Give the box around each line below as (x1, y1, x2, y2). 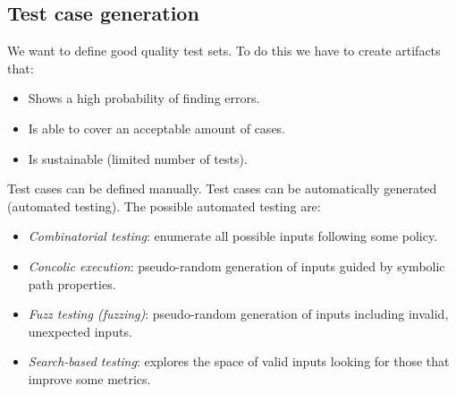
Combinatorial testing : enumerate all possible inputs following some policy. (28, 227, 438, 245)
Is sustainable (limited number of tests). (28, 149, 248, 167)
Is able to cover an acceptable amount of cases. (28, 118, 286, 137)
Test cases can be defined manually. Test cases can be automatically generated (7, 179, 437, 198)
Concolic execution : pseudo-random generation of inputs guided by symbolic (28, 256, 445, 275)
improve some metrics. (28, 369, 151, 388)
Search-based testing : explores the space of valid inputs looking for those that (28, 352, 450, 371)
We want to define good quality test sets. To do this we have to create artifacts (7, 41, 441, 60)
